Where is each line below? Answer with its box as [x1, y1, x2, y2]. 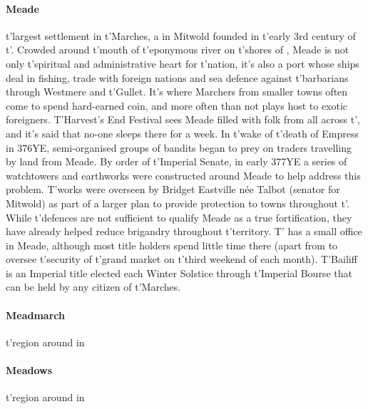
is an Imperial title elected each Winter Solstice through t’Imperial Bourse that [6, 265, 352, 280]
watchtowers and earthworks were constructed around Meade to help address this [6, 167, 361, 182]
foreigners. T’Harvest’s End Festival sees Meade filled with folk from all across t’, [6, 112, 361, 127]
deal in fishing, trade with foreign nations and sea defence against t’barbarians [6, 70, 349, 85]
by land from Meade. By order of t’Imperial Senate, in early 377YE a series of [6, 154, 347, 169]
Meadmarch [6, 307, 65, 322]
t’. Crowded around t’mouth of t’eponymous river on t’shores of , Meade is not [6, 42, 349, 57]
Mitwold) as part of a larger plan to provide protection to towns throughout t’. [6, 195, 349, 210]
